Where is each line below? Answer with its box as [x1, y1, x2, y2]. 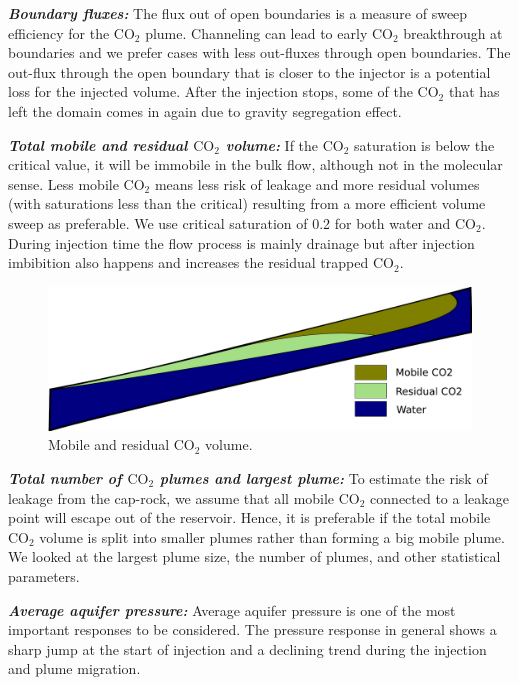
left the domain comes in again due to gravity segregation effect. [8, 100, 402, 121]
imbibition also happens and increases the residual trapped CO [8, 252, 394, 273]
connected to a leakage [370, 487, 509, 508]
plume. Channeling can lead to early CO [145, 22, 393, 43]
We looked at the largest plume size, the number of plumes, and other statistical [8, 546, 501, 567]
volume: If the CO [225, 134, 344, 155]
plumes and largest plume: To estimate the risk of [159, 468, 488, 488]
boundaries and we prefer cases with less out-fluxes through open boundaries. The [8, 42, 511, 63]
